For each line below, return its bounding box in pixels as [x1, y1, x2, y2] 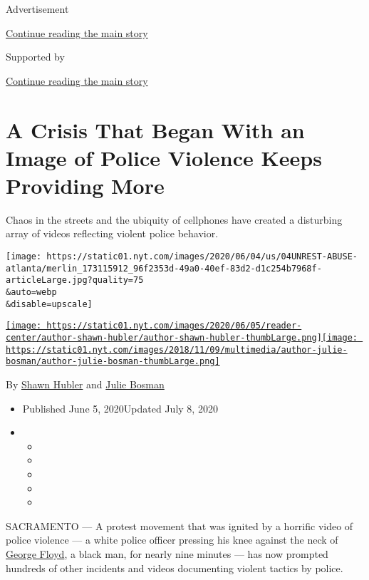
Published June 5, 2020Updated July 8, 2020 [22, 400, 218, 415]
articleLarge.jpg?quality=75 [6, 275, 144, 286]
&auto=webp [6, 287, 57, 298]
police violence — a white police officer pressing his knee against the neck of [6, 532, 338, 547]
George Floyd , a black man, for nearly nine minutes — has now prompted [6, 546, 328, 561]
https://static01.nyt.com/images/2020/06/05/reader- [46, 321, 302, 331]
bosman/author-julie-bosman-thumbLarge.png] [6, 356, 220, 367]
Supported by [6, 49, 65, 64]
